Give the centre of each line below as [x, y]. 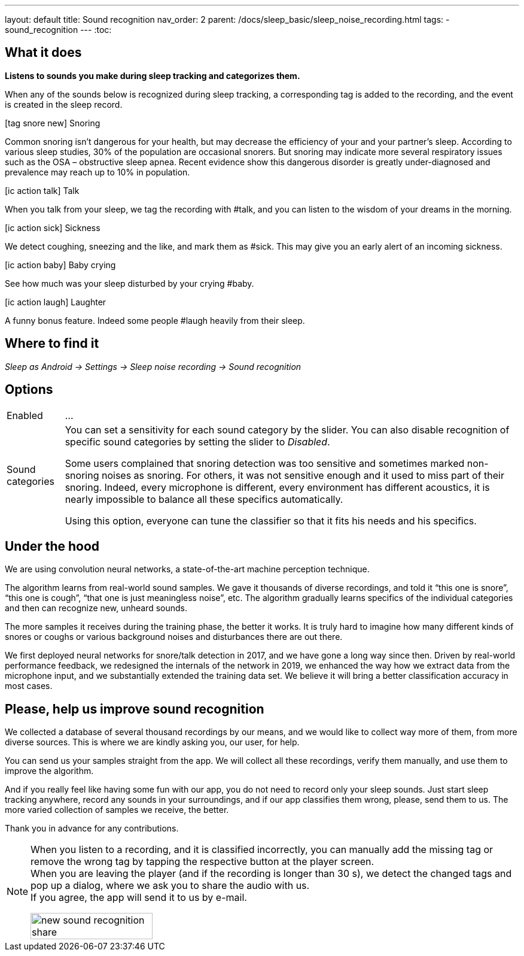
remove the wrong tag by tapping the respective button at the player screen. [202, 862]
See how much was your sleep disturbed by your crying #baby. [130, 283]
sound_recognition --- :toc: [58, 30]
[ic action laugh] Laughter [56, 302]
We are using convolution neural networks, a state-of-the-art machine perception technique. [187, 569]
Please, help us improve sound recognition [135, 709]
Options [29, 390]
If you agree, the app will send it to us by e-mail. [139, 898]
